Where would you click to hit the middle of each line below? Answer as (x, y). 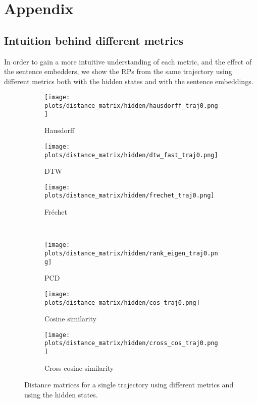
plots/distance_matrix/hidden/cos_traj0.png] (122, 303)
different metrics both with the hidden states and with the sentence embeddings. (129, 81)
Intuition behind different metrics (94, 40)
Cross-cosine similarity (79, 367)
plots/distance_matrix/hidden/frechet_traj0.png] (130, 196)
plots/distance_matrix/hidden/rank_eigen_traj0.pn (131, 253)
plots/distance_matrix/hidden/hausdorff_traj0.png (131, 106)
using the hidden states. (61, 394)
